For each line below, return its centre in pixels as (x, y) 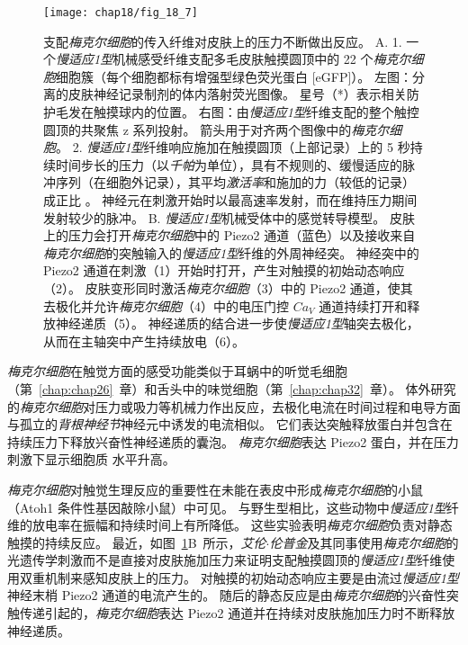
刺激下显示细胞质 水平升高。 (91, 459)
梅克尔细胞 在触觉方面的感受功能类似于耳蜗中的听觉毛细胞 (177, 371)
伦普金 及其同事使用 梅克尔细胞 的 (364, 542)
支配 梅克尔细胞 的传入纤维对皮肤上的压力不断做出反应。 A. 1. (223, 41)
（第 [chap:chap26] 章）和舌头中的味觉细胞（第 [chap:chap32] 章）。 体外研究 (232, 388)
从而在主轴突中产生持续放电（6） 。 (144, 340)
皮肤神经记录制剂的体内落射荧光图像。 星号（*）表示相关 (237, 94)
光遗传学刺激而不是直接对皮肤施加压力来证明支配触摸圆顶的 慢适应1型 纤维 (225, 560)
